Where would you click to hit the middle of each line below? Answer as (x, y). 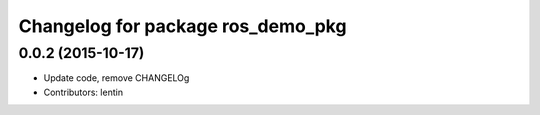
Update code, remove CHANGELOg (116, 78)
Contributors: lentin (83, 92)
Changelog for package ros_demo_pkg (182, 26)
